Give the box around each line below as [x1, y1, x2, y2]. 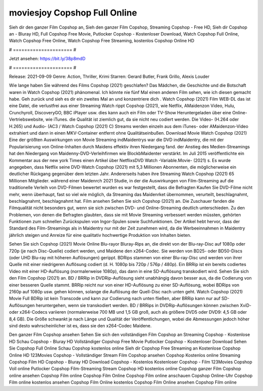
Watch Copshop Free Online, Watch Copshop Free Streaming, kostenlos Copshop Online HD [9, 38, 194, 44]
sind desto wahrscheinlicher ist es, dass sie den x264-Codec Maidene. [9, 322, 152, 328]
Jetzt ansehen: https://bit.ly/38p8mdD [9, 56, 86, 62]
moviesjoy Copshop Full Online [9, 7, 137, 18]
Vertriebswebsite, [9, 117, 45, 123]
